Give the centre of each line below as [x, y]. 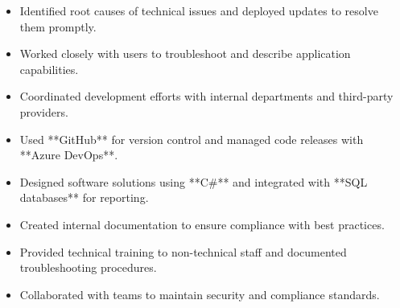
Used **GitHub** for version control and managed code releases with [192, 139]
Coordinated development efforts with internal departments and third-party [206, 96]
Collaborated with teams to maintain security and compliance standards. [200, 294]
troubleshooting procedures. [88, 267]
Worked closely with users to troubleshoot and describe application [185, 53]
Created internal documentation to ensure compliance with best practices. [202, 224]
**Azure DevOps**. [69, 155]
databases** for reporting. [84, 197]
